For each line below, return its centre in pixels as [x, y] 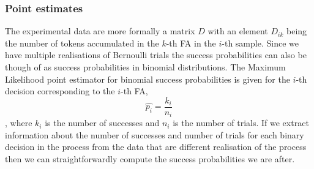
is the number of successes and [102, 123]
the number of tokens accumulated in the [82, 43]
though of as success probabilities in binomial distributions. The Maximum [145, 67]
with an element [238, 31]
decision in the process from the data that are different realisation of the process [156, 147]
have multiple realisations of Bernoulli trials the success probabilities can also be [156, 55]
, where [19, 123]
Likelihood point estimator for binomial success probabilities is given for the [148, 79]
